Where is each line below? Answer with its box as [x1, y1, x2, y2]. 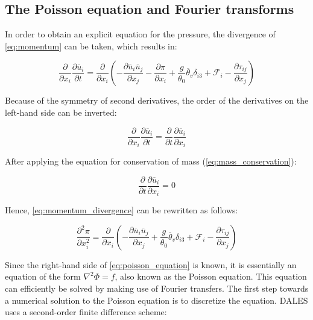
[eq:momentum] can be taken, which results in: [5, 39, 177, 52]
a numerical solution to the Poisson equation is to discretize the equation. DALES [5, 293, 308, 306]
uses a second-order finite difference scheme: [5, 306, 167, 318]
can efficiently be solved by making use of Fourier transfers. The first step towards [5, 281, 309, 294]
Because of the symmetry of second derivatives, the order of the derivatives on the [5, 94, 309, 107]
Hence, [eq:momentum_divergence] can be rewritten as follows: [5, 204, 238, 216]
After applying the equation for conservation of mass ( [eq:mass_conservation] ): [5, 155, 297, 168]
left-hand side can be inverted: [5, 105, 117, 118]
